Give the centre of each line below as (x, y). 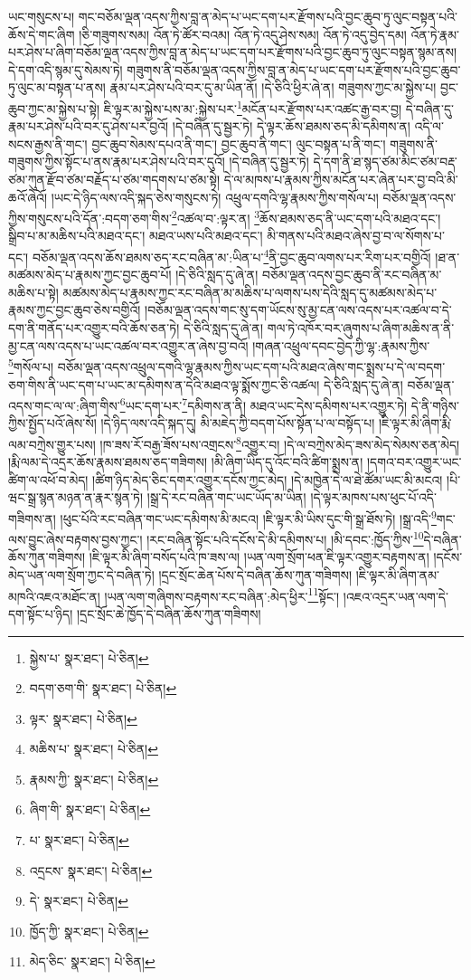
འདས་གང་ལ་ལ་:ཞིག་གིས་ (64, 405)
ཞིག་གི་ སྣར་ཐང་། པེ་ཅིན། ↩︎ (90, 809)
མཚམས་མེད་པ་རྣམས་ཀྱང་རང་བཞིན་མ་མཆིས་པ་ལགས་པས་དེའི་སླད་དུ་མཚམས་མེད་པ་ (250, 292)
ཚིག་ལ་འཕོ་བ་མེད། (48, 479)
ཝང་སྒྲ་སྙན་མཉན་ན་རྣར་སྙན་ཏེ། (76, 497)
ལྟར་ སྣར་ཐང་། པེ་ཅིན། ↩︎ (83, 718)
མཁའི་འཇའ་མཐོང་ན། (54, 596)
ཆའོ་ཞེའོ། (28, 197)
